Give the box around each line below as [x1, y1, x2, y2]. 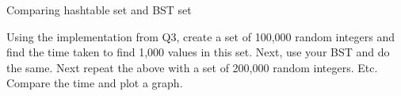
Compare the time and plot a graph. [6, 75, 183, 91]
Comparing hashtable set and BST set [6, 2, 192, 17]
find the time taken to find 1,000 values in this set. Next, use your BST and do [6, 44, 390, 60]
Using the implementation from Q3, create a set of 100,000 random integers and [6, 28, 395, 44]
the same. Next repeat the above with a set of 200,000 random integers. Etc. [6, 59, 378, 75]
